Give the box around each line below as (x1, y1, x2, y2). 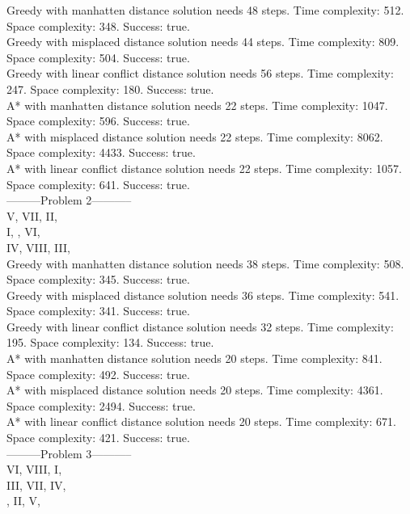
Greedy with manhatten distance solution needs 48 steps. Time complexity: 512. (6, 2, 404, 18)
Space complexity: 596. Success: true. (6, 112, 190, 129)
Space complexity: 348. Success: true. (6, 17, 190, 34)
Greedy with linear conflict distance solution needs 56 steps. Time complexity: (6, 65, 394, 82)
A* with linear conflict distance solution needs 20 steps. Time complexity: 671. (6, 413, 396, 430)
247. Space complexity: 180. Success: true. (6, 80, 214, 97)
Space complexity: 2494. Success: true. (6, 397, 196, 414)
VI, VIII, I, (6, 461, 62, 478)
